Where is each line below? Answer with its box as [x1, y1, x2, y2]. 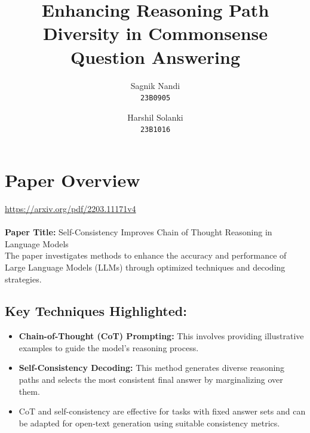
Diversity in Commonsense [42, 21, 268, 45]
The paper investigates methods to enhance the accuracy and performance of [5, 249, 287, 262]
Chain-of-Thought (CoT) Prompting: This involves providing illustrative [19, 330, 304, 342]
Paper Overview [5, 168, 140, 192]
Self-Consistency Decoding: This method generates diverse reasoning [19, 361, 285, 374]
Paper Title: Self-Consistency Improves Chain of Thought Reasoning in [5, 226, 272, 238]
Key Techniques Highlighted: [5, 302, 187, 320]
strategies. [5, 272, 42, 285]
